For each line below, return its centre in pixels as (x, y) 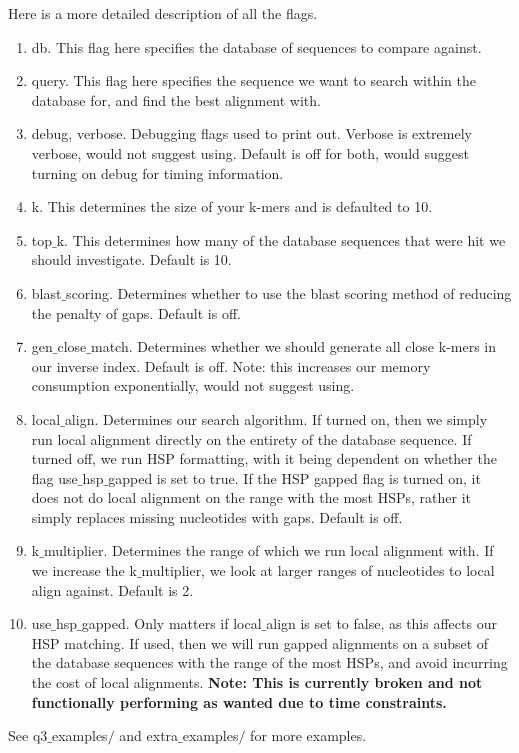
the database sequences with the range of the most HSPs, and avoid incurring (269, 662)
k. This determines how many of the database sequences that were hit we (281, 239)
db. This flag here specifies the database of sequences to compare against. (256, 46)
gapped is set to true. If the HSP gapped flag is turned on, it (294, 477)
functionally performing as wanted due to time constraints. (239, 701)
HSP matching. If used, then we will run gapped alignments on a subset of (260, 642)
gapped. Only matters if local (171, 623)
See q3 (28, 735)
